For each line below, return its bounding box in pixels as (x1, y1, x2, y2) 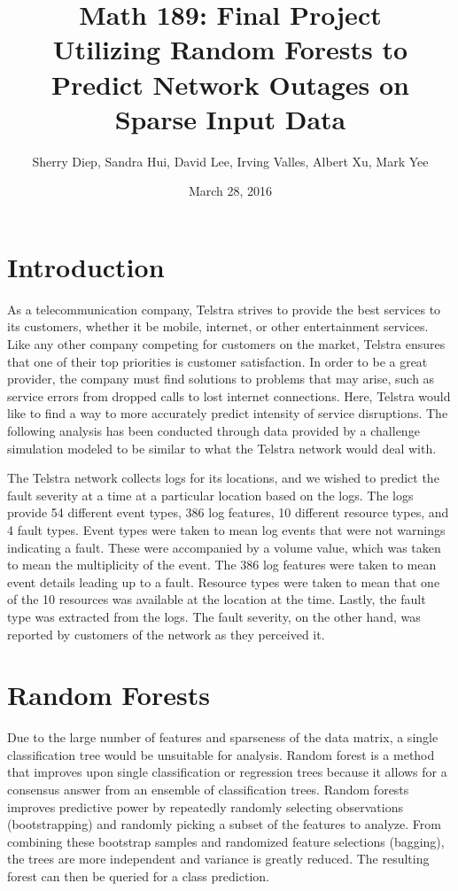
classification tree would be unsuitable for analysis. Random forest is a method (7, 745, 435, 763)
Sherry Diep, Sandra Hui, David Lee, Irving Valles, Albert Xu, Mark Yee (32, 151, 429, 170)
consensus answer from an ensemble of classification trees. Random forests (7, 780, 409, 798)
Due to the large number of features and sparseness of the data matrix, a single (7, 728, 439, 747)
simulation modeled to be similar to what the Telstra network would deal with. (7, 438, 437, 457)
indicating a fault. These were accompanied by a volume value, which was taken (7, 538, 441, 556)
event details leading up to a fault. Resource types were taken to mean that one (7, 572, 440, 591)
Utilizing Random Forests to (52, 31, 408, 67)
